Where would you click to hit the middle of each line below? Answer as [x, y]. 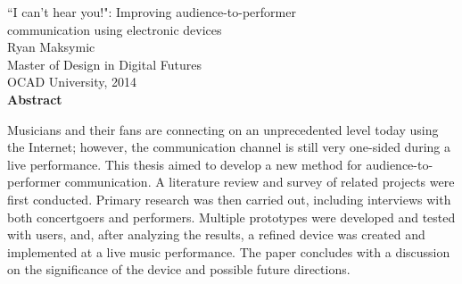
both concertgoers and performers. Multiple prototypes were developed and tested [231, 217]
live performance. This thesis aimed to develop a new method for [185, 164]
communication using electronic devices [115, 29]
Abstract [35, 99]
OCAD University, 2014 [72, 82]
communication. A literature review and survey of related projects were [260, 182]
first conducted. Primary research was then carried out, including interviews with [229, 199]
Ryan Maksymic [51, 47]
